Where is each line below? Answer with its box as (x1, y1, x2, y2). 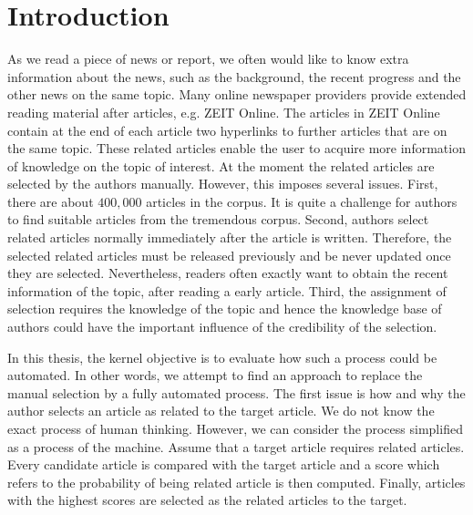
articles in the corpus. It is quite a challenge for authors (146, 191, 458, 211)
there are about (7, 191, 94, 211)
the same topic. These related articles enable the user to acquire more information (7, 139, 466, 158)
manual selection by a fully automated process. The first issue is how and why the (7, 383, 466, 402)
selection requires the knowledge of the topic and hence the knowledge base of (7, 299, 442, 318)
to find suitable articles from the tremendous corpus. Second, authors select (7, 210, 429, 229)
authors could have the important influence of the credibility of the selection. (7, 317, 437, 336)
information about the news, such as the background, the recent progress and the (7, 67, 461, 86)
